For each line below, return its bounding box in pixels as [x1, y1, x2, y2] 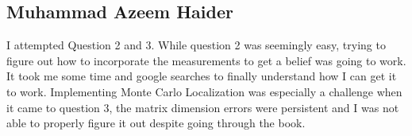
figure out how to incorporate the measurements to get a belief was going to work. [6, 52, 406, 68]
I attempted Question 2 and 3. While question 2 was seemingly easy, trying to [6, 37, 386, 53]
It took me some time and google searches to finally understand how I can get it [6, 68, 397, 84]
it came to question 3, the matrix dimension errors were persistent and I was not [6, 99, 399, 115]
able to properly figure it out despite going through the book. [6, 115, 306, 131]
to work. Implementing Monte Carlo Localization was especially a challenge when [6, 83, 402, 99]
